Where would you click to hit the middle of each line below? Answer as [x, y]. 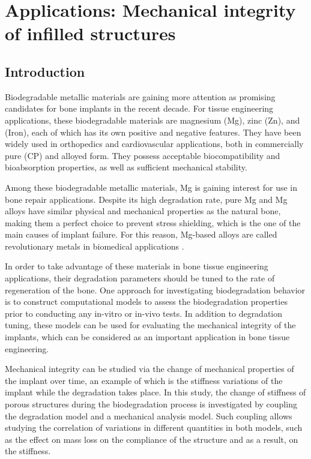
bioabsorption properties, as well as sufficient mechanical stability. [126, 167]
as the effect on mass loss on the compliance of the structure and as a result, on [152, 439]
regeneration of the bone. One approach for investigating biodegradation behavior [155, 289]
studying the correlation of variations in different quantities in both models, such [154, 427]
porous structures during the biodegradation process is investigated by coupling [151, 404]
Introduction [45, 71]
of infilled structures [90, 33]
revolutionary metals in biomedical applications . [95, 246]
